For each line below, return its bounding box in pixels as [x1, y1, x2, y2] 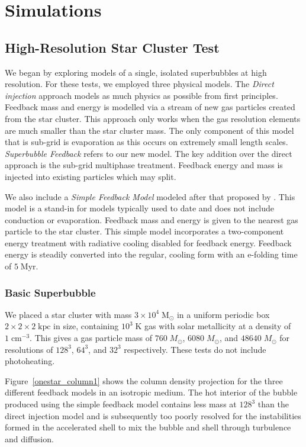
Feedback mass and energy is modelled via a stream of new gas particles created [5, 101, 295, 113]
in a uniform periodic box [176, 308, 270, 320]
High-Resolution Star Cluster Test [5, 38, 220, 56]
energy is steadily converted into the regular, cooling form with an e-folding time [5, 248, 298, 261]
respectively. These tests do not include [124, 343, 266, 355]
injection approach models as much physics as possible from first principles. [5, 89, 278, 101]
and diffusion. [5, 432, 54, 445]
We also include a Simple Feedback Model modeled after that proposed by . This [5, 190, 295, 202]
